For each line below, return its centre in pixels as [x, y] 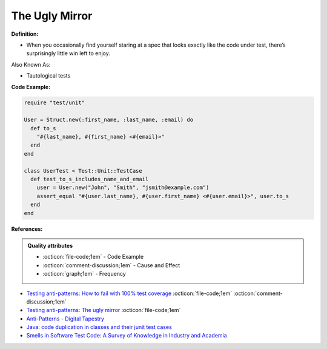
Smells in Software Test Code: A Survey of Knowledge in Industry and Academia [127, 336]
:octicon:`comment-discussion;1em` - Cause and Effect [111, 265]
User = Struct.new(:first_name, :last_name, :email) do [109, 120]
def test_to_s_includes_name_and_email [90, 179]
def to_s [43, 128]
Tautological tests [48, 76]
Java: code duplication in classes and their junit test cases [99, 327]
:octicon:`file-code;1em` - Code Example [93, 257]
